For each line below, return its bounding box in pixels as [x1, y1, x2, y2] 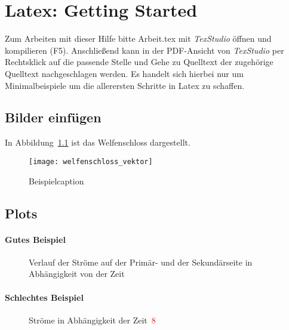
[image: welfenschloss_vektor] [29, 157, 153, 166]
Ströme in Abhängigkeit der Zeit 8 [29, 313, 156, 326]
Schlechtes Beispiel [5, 291, 84, 303]
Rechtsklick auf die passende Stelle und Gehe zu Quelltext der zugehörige [5, 55, 273, 68]
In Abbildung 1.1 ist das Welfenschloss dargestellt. [5, 136, 190, 149]
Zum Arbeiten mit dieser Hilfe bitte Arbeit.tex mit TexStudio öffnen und [5, 32, 272, 45]
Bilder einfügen [5, 108, 102, 127]
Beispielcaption [29, 174, 84, 187]
